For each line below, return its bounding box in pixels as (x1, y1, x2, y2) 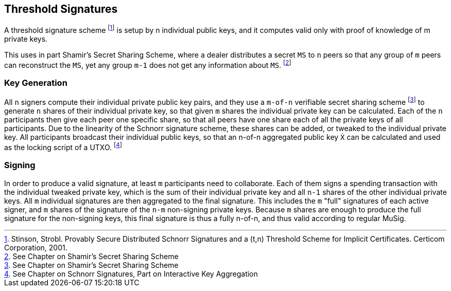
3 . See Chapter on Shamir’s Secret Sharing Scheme (4, 260, 179, 269)
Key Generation (4, 78, 67, 88)
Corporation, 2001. (4, 243, 67, 252)
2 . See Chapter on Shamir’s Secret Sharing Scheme (4, 251, 179, 261)
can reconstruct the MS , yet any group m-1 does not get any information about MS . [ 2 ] (4, 59, 291, 69)
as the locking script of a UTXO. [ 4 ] (4, 141, 123, 152)
